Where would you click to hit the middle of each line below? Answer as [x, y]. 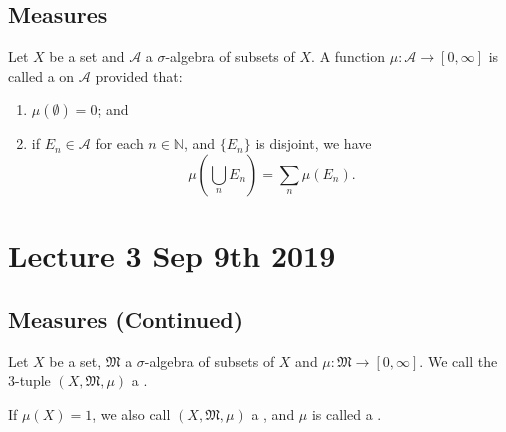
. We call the [458, 360]
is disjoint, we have [313, 143]
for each [119, 143]
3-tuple [29, 380]
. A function [348, 56]
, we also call [131, 413]
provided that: [139, 75]
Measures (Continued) [126, 318]
